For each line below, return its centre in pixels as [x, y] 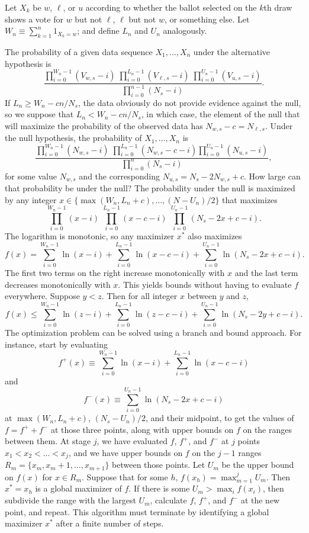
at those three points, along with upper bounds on [142, 429]
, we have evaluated [132, 441]
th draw [278, 7]
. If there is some [159, 488]
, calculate [168, 500]
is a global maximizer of [78, 488]
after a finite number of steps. [110, 523]
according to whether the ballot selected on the [171, 7]
